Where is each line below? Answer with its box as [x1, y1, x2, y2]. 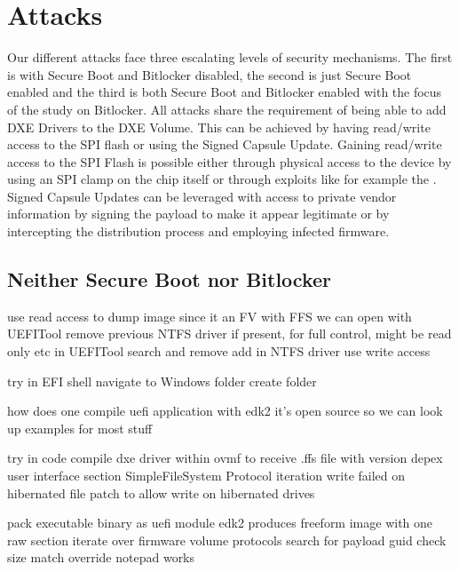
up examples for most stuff [7, 418, 153, 437]
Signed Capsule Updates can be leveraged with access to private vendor [7, 187, 397, 205]
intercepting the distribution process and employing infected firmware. [7, 222, 390, 241]
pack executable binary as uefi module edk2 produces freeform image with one [7, 513, 433, 532]
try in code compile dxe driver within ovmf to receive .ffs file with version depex [7, 449, 443, 467]
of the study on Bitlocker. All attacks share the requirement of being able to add [7, 99, 447, 118]
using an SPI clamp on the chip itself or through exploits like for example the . [7, 170, 437, 188]
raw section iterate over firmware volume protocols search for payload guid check [7, 530, 447, 549]
